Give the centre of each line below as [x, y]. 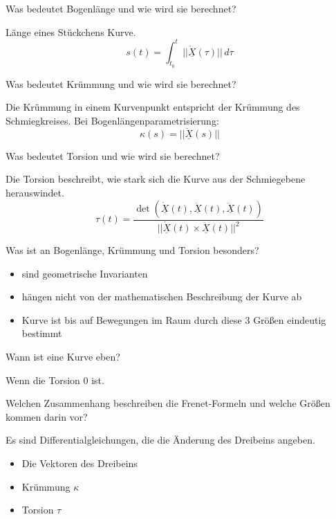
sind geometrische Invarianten [85, 273]
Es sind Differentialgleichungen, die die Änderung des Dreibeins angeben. [160, 440]
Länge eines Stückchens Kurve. [71, 31]
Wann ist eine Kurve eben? [63, 357]
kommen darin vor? [47, 416]
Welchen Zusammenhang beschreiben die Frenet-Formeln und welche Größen [168, 403]
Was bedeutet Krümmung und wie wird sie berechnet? [121, 83]
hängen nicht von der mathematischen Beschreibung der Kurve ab [162, 297]
